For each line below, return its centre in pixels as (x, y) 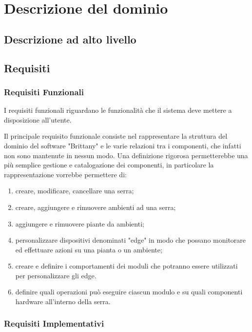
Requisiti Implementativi (54, 323)
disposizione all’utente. (38, 119)
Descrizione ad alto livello (70, 39)
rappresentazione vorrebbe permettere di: (65, 174)
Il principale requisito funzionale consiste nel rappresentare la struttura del (116, 136)
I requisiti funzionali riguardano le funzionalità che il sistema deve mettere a (118, 110)
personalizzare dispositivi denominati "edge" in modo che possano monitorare (131, 240)
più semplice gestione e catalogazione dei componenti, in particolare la (109, 165)
